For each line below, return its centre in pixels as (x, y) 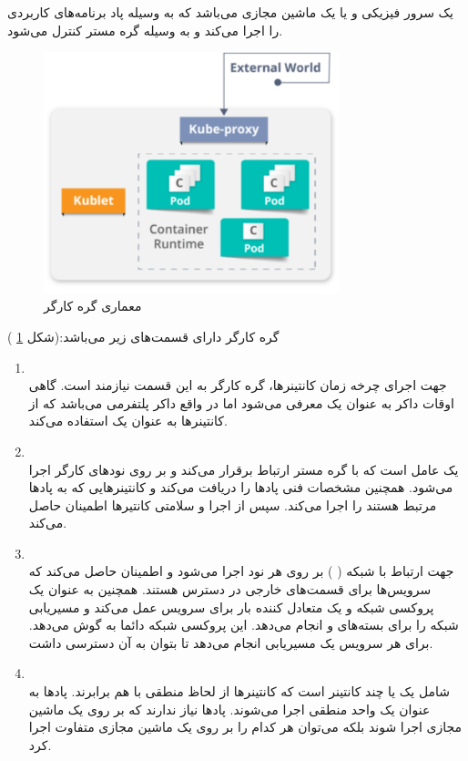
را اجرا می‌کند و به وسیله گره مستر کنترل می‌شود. (145, 30)
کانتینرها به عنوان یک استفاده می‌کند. (128, 421)
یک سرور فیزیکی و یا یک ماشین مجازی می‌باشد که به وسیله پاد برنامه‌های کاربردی (230, 12)
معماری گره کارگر (93, 306)
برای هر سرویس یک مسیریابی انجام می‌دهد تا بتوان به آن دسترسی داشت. (231, 642)
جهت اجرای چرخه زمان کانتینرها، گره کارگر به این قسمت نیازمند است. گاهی (238, 385)
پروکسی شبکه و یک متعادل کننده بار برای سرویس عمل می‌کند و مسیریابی (231, 607)
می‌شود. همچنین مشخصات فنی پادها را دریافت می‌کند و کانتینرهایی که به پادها (241, 487)
